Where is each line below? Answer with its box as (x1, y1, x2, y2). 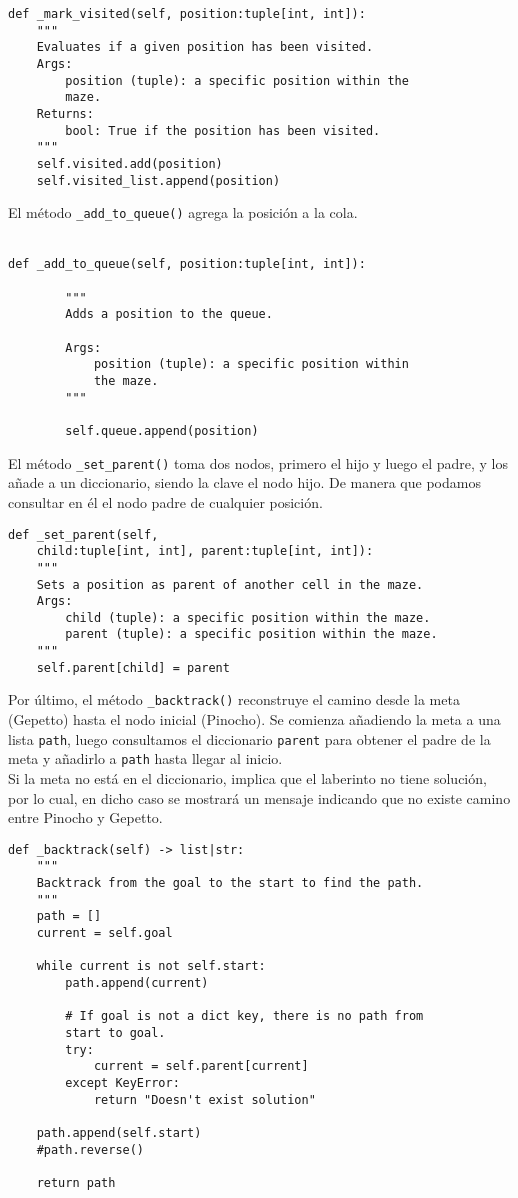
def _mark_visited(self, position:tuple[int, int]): (8, 7, 366, 21)
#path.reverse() (36, 1142, 145, 1157)
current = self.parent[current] (93, 1059, 309, 1074)
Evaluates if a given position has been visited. (36, 40, 374, 55)
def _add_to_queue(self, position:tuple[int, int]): (8, 257, 366, 272)
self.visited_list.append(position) (36, 173, 281, 188)
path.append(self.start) (36, 1125, 202, 1140)
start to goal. (65, 1026, 166, 1040)
